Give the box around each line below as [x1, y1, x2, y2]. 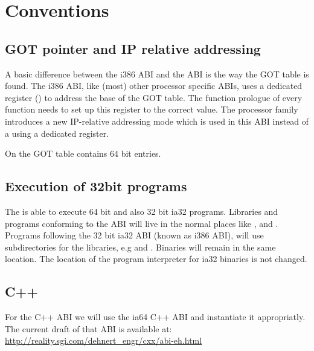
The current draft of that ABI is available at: [5, 322, 172, 335]
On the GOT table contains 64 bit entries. [5, 147, 161, 160]
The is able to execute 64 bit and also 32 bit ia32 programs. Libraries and [5, 205, 278, 217]
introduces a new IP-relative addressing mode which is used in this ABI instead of [5, 114, 309, 127]
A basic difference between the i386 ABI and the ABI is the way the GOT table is [5, 67, 309, 80]
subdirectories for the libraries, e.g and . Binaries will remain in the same [5, 240, 276, 253]
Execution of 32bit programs [5, 177, 187, 195]
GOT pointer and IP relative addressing [5, 39, 261, 57]
